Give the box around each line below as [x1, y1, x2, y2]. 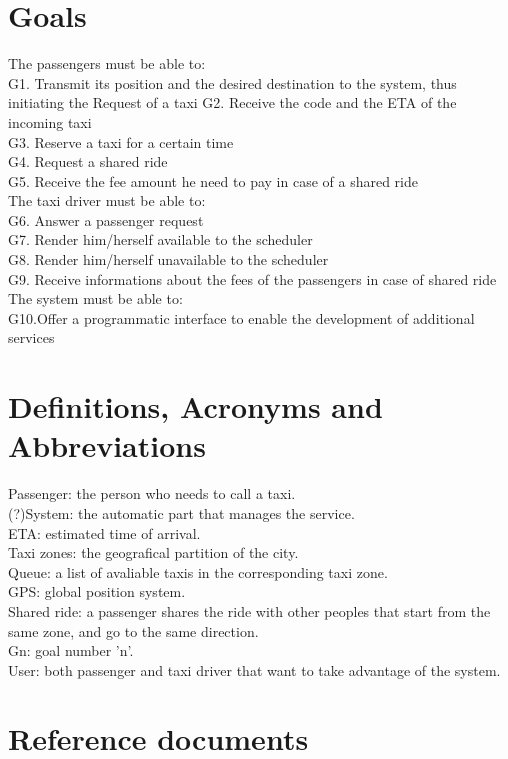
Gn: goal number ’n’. [8, 640, 134, 661]
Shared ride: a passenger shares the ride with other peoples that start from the [8, 600, 491, 621]
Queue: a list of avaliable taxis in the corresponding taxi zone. [8, 561, 388, 582]
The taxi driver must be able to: [8, 190, 206, 211]
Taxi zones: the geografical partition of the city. [8, 542, 299, 563]
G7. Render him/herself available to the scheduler [8, 229, 313, 250]
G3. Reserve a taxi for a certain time [8, 131, 234, 152]
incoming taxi [8, 111, 92, 132]
